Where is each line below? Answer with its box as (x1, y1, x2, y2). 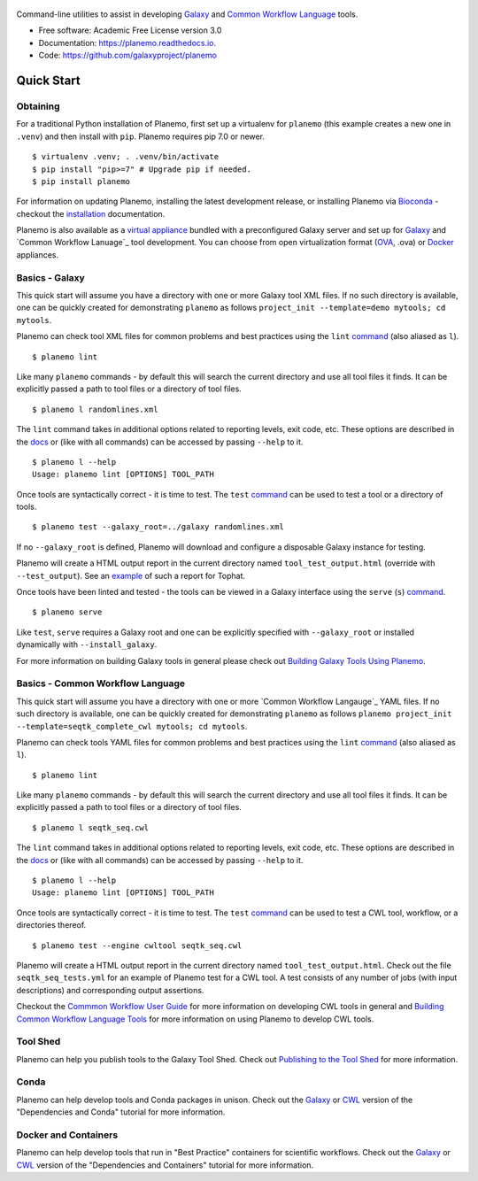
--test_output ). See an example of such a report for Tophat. (16, 570, 246, 581)
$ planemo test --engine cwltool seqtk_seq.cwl (32, 940, 243, 951)
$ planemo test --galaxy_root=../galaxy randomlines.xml (32, 522, 285, 532)
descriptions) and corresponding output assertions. (16, 984, 204, 995)
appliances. (16, 249, 59, 260)
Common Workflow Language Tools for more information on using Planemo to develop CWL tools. (16, 1014, 374, 1024)
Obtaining (16, 100, 61, 112)
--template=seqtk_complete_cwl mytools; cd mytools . (16, 721, 248, 731)
